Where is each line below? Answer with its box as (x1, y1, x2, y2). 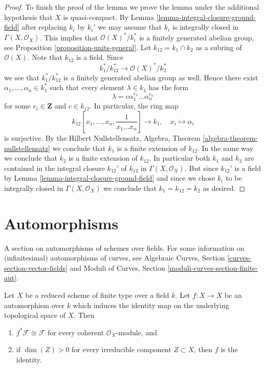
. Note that (27, 52, 62, 62)
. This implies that (39, 32, 98, 42)
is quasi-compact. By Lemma (63, 11, 154, 22)
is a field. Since (76, 52, 123, 62)
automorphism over (4, 299, 64, 310)
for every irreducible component (72, 344, 171, 355)
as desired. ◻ (203, 182, 246, 193)
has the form (148, 82, 189, 93)
